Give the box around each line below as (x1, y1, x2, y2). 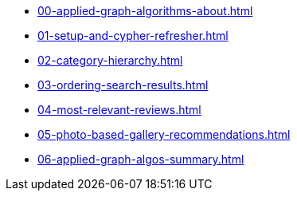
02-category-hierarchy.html (37, 53, 183, 67)
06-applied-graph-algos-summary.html (37, 152, 244, 166)
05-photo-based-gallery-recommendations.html (37, 128, 291, 141)
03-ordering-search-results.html (37, 78, 209, 92)
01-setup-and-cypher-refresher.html (37, 29, 229, 42)
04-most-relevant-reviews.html (37, 103, 201, 116)
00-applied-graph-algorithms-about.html (37, 4, 253, 18)
